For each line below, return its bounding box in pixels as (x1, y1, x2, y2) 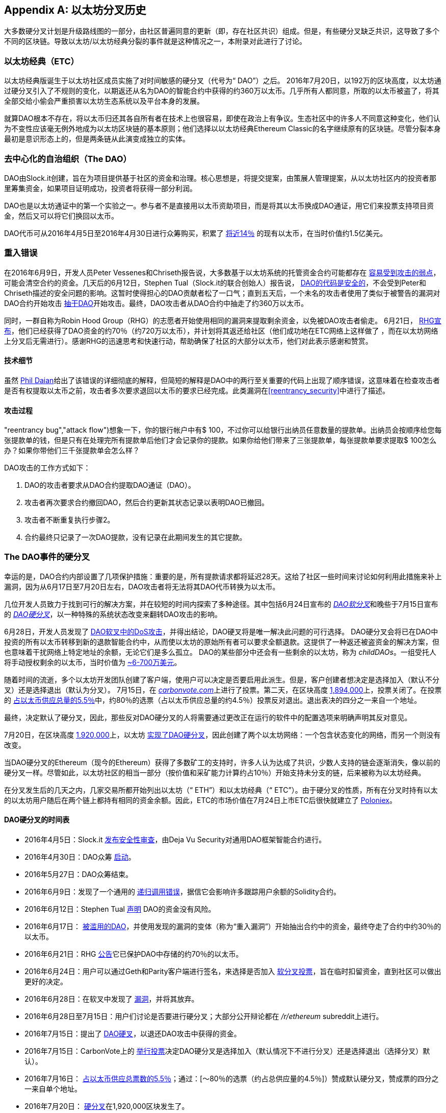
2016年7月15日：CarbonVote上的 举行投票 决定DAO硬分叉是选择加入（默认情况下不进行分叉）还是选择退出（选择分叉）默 (24, 1047, 430, 1056)
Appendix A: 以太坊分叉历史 (4, 4, 146, 16)
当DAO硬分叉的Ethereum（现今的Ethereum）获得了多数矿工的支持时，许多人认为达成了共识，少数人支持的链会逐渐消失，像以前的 (4, 757, 440, 767)
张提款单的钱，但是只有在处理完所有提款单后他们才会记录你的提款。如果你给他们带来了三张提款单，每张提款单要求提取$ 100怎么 (4, 436, 437, 445)
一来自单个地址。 (24, 1084, 82, 1094)
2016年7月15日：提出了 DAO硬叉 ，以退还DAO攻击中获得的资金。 (24, 1029, 241, 1038)
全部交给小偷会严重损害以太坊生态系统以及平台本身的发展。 (4, 97, 204, 106)
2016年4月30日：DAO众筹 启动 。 (24, 852, 136, 862)
